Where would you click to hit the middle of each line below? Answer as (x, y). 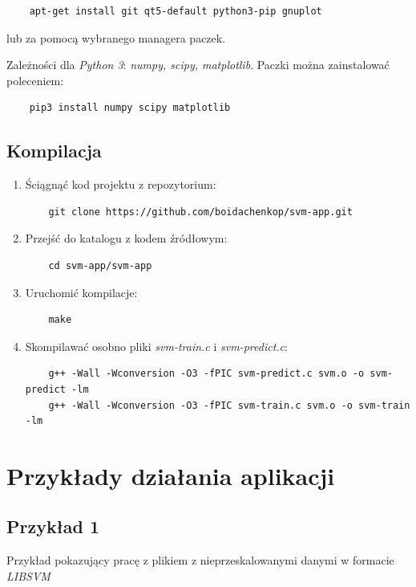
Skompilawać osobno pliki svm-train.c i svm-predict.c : (156, 346)
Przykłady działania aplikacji (171, 475)
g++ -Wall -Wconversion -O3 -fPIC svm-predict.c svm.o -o (206, 374)
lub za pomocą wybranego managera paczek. (116, 37)
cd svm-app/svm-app (100, 265)
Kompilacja (54, 151)
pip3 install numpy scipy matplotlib (130, 108)
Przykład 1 (53, 526)
